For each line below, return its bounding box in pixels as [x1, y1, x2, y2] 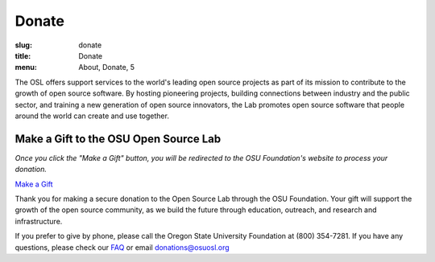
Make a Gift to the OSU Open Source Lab [14, 132, 222, 145]
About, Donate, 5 [78, 63, 135, 72]
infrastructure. [14, 216, 63, 226]
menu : [14, 63, 38, 72]
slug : [14, 40, 32, 50]
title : [14, 51, 31, 60]
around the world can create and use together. [14, 111, 169, 121]
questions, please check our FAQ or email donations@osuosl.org [14, 242, 230, 252]
